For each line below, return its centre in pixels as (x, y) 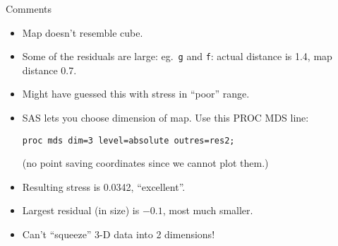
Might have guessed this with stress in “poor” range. (136, 94)
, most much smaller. (208, 210)
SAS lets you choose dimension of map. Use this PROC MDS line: (165, 118)
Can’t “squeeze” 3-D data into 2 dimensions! (119, 234)
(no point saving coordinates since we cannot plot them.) (145, 163)
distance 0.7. (49, 70)
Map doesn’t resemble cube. (83, 32)
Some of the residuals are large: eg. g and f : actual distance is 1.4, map (177, 56)
